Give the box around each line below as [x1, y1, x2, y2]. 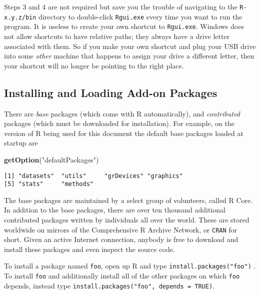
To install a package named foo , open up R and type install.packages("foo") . [4, 260, 256, 271]
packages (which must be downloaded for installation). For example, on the [4, 118, 234, 128]
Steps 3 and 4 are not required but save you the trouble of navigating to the [4, 1, 237, 11]
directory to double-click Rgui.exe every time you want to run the [38, 11, 242, 21]
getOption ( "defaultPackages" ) [4, 154, 99, 164]
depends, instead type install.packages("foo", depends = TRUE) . [4, 280, 214, 290]
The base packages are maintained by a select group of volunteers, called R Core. [4, 194, 253, 205]
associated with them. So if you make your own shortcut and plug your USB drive [4, 40, 256, 51]
